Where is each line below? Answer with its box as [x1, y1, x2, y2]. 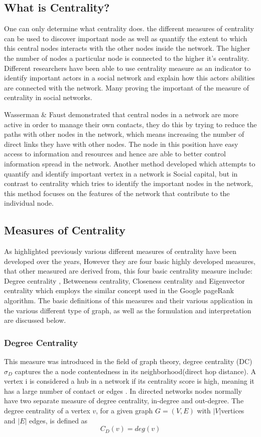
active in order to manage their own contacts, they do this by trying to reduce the [4, 119, 257, 129]
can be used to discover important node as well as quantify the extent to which [4, 33, 247, 43]
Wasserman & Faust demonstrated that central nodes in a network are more [4, 109, 239, 119]
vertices [221, 405, 244, 416]
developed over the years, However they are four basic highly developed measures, [4, 255, 256, 266]
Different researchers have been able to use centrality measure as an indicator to [4, 62, 251, 73]
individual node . [4, 198, 54, 208]
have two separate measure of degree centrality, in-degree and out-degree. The [4, 395, 244, 406]
